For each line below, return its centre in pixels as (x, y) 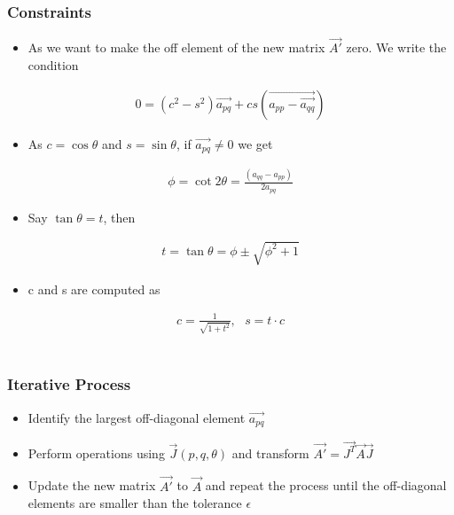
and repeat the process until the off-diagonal (326, 485)
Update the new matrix (92, 485)
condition (53, 65)
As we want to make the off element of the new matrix (176, 47)
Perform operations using (96, 453)
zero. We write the (396, 47)
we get (255, 143)
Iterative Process (69, 384)
